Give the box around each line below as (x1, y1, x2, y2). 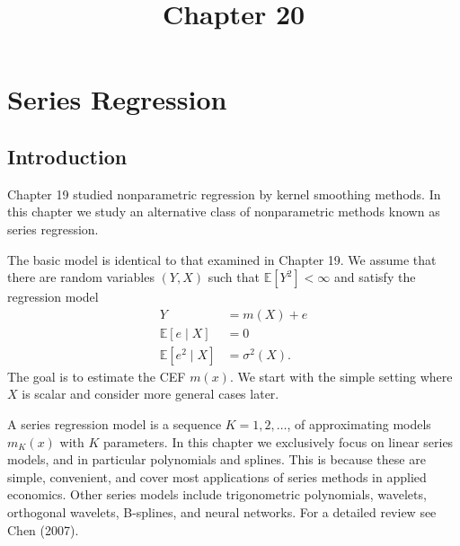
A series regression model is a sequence (7, 415, 222, 434)
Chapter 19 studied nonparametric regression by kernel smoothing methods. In (7, 184, 441, 203)
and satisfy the (334, 268, 416, 286)
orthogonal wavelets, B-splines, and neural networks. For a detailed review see (7, 502, 437, 521)
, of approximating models (287, 415, 431, 434)
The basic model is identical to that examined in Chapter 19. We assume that (7, 250, 437, 269)
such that (208, 268, 260, 286)
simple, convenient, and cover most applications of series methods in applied (7, 467, 427, 486)
